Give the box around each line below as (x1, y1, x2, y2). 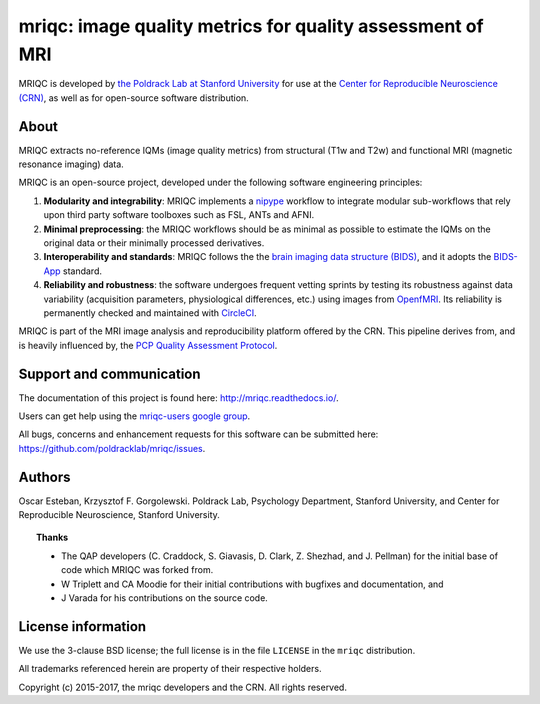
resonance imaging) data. (18, 158, 124, 170)
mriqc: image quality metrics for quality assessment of (18, 15, 484, 37)
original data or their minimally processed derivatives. (43, 236, 265, 249)
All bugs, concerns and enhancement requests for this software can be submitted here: (18, 428, 379, 440)
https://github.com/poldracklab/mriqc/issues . (18, 442, 206, 454)
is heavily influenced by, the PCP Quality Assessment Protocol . (18, 339, 278, 351)
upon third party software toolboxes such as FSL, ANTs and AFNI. (43, 209, 315, 221)
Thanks (36, 531, 69, 544)
